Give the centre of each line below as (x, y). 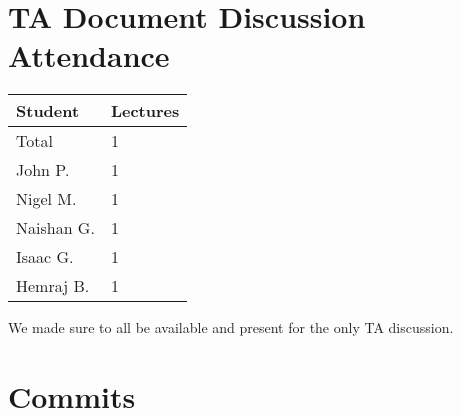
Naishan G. (55, 228)
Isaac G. (45, 257)
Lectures (145, 111)
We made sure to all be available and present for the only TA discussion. (231, 327)
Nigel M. (46, 199)
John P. (43, 170)
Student (48, 111)
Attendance (89, 55)
